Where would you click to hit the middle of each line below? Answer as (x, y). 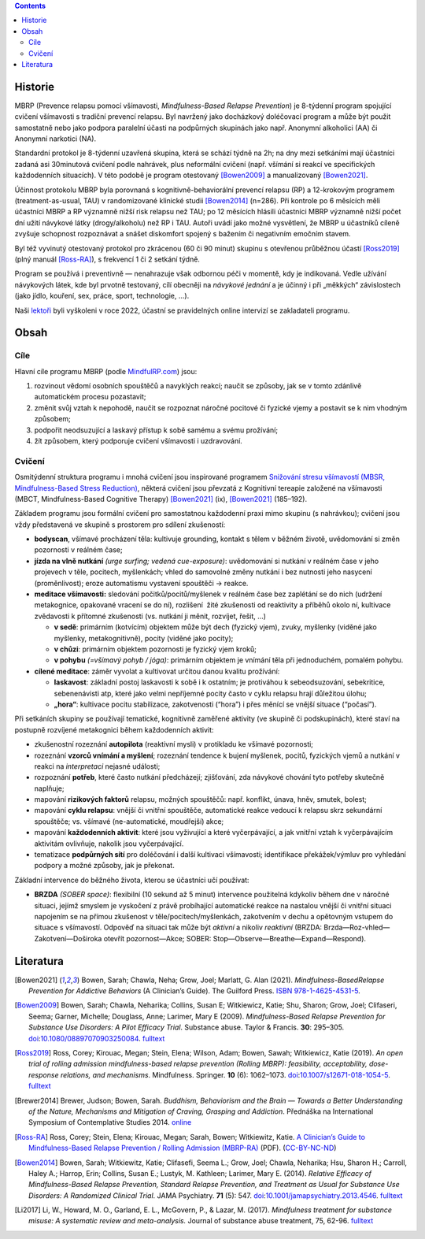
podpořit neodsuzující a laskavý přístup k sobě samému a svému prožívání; (156, 430)
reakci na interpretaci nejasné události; (97, 766)
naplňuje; (49, 788)
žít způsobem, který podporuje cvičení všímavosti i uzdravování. (139, 441)
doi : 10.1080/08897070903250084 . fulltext (97, 1038)
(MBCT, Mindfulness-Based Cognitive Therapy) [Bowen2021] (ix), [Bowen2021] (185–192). (161, 499)
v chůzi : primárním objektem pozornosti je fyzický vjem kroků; (155, 649)
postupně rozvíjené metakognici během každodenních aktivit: (114, 729)
